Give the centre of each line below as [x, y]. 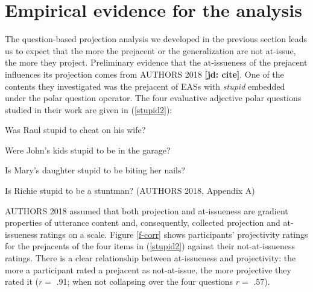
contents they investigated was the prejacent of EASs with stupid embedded [145, 86]
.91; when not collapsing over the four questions [145, 281]
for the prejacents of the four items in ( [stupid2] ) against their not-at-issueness [150, 246]
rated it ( [22, 281]
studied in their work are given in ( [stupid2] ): [89, 109]
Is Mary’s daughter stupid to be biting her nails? [95, 170]
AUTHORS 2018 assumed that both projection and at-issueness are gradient [147, 210]
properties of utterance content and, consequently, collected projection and [143, 222]
